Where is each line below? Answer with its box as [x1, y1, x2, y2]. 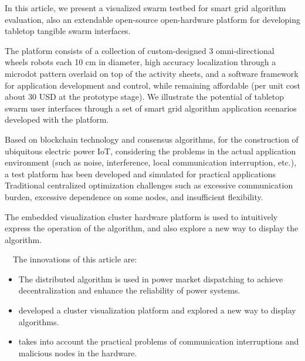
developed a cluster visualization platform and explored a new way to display [18, 304, 296, 316]
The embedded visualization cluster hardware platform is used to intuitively [5, 210, 278, 222]
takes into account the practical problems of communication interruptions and [18, 335, 299, 347]
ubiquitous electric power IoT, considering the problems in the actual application [5, 144, 296, 157]
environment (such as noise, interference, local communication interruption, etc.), [5, 156, 297, 168]
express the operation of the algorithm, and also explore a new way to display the [5, 222, 299, 234]
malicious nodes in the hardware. [18, 346, 137, 359]
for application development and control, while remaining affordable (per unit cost [5, 79, 300, 91]
